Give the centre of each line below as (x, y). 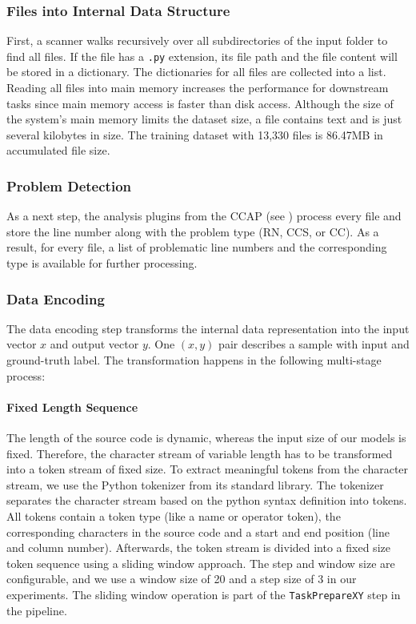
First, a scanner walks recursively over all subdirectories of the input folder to (197, 40)
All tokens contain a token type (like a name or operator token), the (174, 515)
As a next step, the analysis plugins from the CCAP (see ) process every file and (204, 216)
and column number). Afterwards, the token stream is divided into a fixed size (198, 548)
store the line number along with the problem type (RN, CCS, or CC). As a (193, 231)
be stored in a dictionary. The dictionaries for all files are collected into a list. (196, 72)
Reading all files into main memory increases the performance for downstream (198, 88)
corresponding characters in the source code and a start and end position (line (198, 531)
